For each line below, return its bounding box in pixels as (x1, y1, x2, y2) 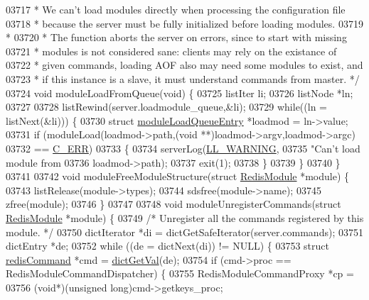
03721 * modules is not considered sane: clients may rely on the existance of (6, 43, 337, 58)
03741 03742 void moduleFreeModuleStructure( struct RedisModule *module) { (6, 169, 350, 184)
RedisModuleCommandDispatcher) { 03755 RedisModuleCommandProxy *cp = (6, 266, 354, 281)
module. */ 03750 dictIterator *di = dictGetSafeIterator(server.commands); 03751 (6, 224, 363, 239)
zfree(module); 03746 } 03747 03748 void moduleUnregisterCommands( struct (6, 196, 341, 211)
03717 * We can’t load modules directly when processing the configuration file (6, 2, 346, 16)
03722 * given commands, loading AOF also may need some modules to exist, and (6, 57, 363, 72)
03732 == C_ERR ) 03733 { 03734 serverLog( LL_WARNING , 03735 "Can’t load (6, 140, 360, 155)
